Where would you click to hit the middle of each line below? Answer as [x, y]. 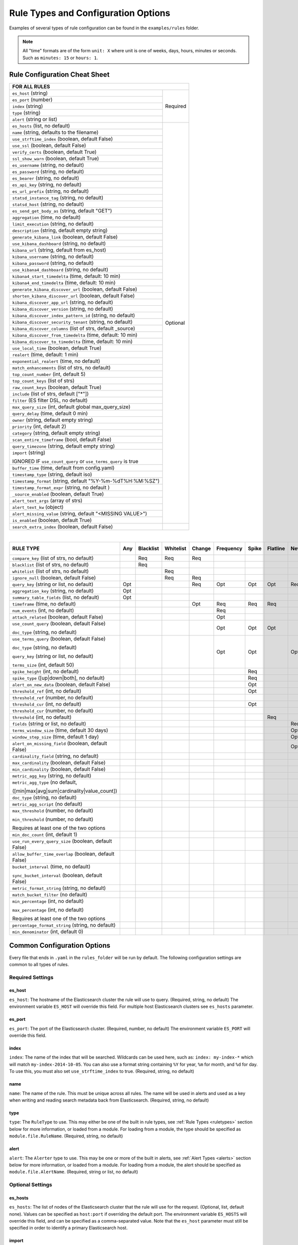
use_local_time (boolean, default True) [57, 348]
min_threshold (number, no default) [53, 819]
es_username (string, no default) [48, 165]
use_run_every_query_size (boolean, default [62, 841]
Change [201, 549]
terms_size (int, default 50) [43, 665]
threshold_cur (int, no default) [47, 704]
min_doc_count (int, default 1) [45, 835]
